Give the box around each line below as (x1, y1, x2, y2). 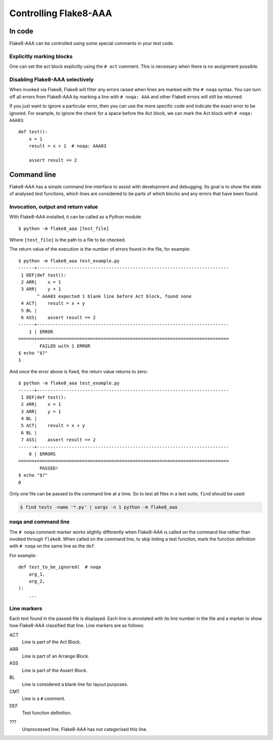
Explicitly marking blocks (9, 53, 73, 60)
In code (9, 27, 33, 35)
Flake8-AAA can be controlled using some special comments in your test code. (9, 41, 174, 47)
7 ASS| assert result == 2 (21, 437, 96, 443)
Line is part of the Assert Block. (22, 667, 88, 673)
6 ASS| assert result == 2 (21, 315, 96, 320)
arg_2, (28, 578, 45, 585)
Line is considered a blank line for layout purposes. (22, 681, 128, 687)
